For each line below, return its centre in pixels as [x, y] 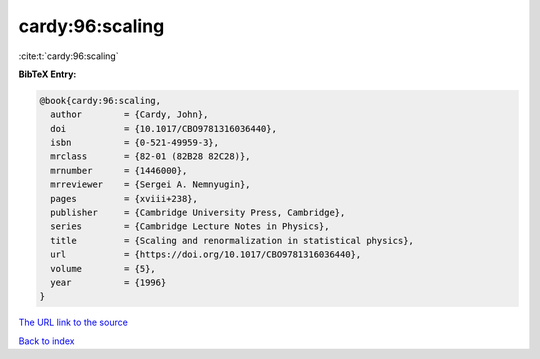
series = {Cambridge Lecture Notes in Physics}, [190, 226]
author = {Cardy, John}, [129, 114]
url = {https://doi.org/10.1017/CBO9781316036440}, [206, 254]
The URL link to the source [73, 322]
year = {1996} [108, 282]
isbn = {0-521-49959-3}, [135, 143]
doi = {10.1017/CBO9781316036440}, [163, 128]
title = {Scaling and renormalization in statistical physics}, [232, 240]
